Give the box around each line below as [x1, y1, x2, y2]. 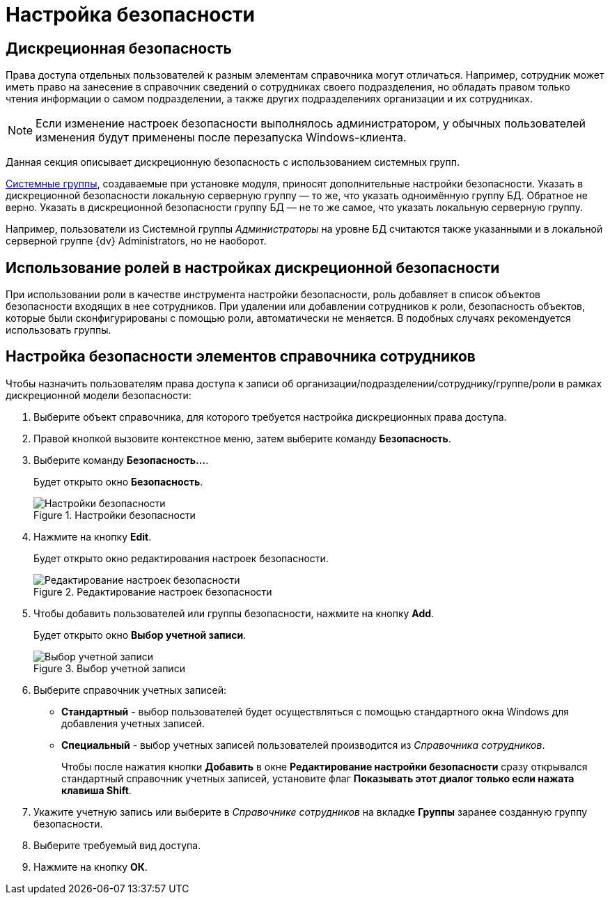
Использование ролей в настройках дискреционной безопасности [6, 258, 500, 277]
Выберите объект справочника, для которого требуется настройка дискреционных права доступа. [33, 410, 507, 423]
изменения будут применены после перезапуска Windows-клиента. [36, 130, 407, 145]
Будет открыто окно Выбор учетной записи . [33, 628, 247, 641]
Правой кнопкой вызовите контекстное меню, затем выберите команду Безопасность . [33, 432, 451, 444]
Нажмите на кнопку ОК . [33, 860, 148, 873]
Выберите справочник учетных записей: [33, 683, 227, 696]
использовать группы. [6, 324, 111, 336]
